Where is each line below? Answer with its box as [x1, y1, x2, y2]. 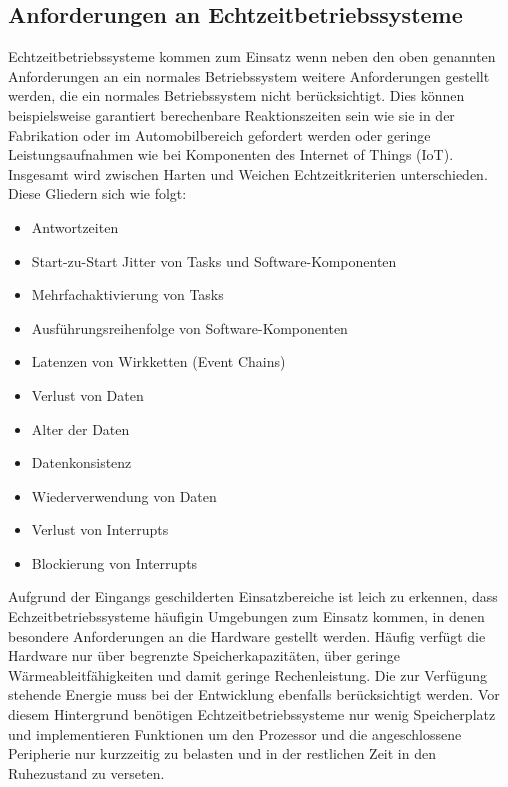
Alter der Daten [31, 418, 130, 439]
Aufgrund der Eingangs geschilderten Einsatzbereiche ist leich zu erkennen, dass [8, 586, 498, 607]
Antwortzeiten [31, 216, 119, 237]
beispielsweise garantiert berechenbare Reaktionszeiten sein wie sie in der [8, 104, 455, 125]
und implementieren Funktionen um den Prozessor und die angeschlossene [8, 723, 462, 744]
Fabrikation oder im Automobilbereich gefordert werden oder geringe [8, 124, 431, 145]
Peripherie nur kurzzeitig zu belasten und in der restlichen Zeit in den [8, 743, 436, 764]
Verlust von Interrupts [31, 519, 169, 540]
